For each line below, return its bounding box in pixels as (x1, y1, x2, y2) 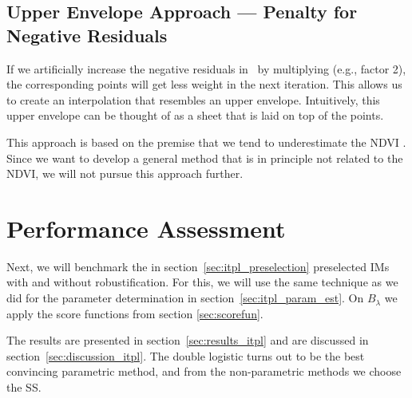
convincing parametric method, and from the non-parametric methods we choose (6, 363, 402, 380)
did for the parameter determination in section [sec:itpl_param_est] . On (6, 290, 364, 306)
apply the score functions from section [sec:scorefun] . (6, 305, 263, 321)
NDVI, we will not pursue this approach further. (6, 165, 244, 182)
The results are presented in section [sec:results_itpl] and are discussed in (6, 332, 369, 349)
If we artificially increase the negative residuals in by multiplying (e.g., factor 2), (6, 60, 406, 77)
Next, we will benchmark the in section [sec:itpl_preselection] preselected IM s (6, 258, 390, 274)
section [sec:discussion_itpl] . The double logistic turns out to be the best (6, 347, 365, 364)
